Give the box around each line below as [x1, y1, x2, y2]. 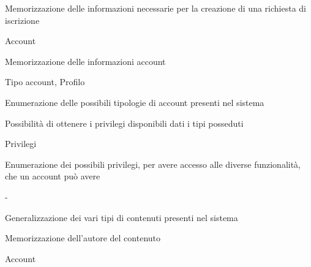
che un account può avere [5, 170, 100, 182]
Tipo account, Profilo [5, 75, 85, 88]
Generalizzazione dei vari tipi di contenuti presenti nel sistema [5, 211, 238, 224]
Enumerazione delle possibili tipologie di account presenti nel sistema [5, 96, 264, 108]
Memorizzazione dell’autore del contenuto [5, 231, 161, 244]
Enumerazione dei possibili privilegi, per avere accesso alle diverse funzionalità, [5, 157, 301, 170]
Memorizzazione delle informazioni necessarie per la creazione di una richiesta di [5, 2, 306, 14]
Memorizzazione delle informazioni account [5, 55, 166, 67]
